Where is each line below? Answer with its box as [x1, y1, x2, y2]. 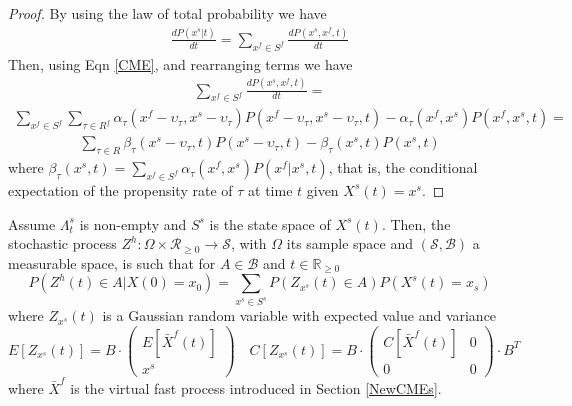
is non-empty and [79, 213, 187, 234]
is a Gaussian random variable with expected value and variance [102, 305, 497, 326]
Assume [8, 213, 56, 234]
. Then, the [381, 213, 451, 234]
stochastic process [8, 233, 117, 254]
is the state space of [209, 213, 331, 234]
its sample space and [286, 233, 414, 254]
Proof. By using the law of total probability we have [8, 3, 327, 23]
